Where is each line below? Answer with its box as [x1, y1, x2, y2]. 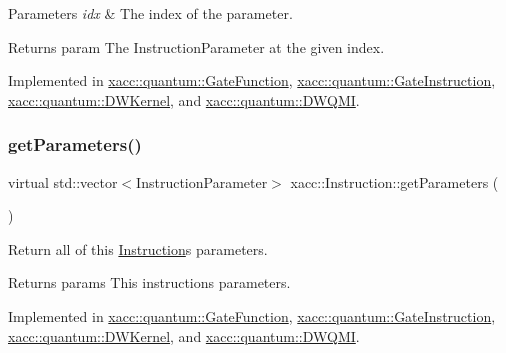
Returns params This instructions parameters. [8, 272, 291, 293]
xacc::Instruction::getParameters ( [290, 171, 499, 192]
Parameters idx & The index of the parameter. [8, 3, 293, 23]
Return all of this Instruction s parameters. [8, 238, 268, 259]
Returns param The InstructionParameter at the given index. [8, 36, 385, 57]
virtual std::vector [8, 171, 118, 192]
